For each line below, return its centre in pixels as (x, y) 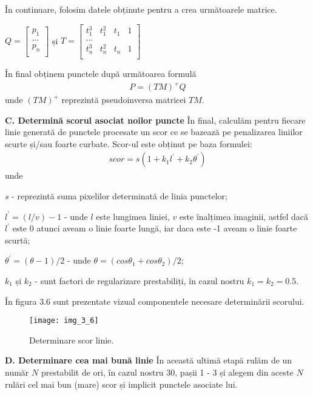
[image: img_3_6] (64, 321)
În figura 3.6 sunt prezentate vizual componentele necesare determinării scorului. (155, 301)
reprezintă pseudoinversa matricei (124, 100)
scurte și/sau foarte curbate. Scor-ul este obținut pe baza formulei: (129, 143)
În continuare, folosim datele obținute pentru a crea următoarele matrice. (141, 9)
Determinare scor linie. (72, 340)
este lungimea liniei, (133, 216)
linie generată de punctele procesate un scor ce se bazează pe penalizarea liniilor (154, 132)
